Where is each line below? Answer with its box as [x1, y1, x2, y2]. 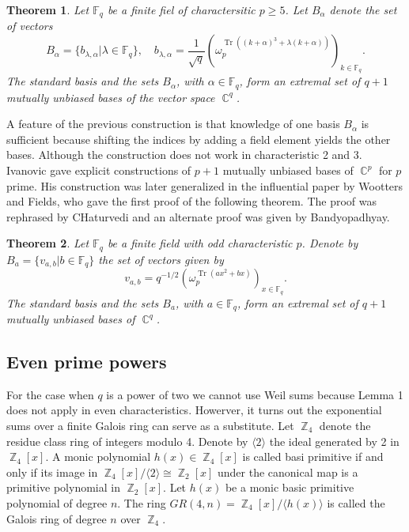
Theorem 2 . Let [6, 235, 89, 251]
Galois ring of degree [6, 510, 107, 526]
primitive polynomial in [6, 479, 120, 496]
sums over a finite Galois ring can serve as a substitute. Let [6, 417, 294, 433]
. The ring [117, 494, 166, 511]
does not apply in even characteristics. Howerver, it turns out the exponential [6, 402, 382, 418]
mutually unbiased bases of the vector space [6, 89, 215, 105]
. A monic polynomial [45, 448, 151, 465]
